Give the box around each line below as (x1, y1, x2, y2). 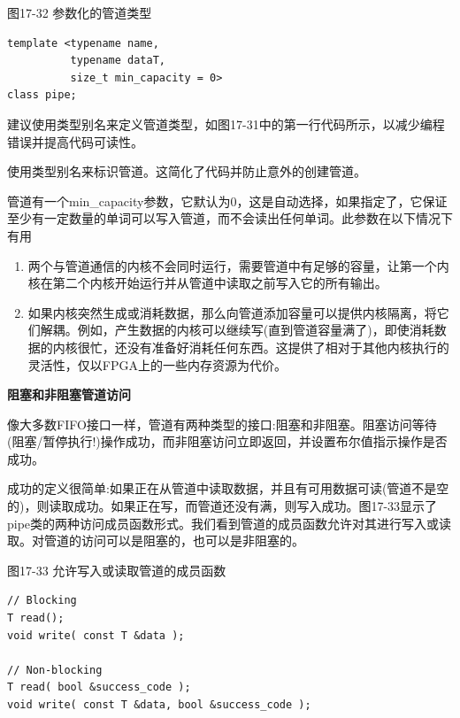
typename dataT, (70, 54, 165, 67)
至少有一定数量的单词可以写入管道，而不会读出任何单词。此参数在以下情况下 (7, 209, 453, 228)
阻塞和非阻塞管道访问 (7, 385, 131, 404)
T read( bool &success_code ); (7, 681, 191, 694)
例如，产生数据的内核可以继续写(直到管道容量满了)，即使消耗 (77, 320, 434, 339)
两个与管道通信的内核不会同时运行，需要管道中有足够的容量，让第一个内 (27, 256, 449, 274)
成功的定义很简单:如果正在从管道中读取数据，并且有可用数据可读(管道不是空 (7, 479, 449, 498)
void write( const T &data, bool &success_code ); (7, 699, 311, 711)
